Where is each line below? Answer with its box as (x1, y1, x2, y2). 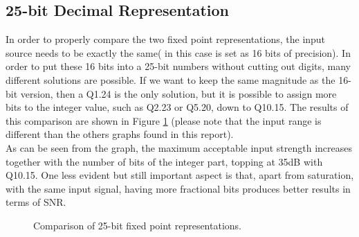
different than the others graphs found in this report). (6, 127, 234, 141)
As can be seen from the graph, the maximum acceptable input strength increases (6, 140, 353, 155)
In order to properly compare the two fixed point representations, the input (6, 32, 326, 46)
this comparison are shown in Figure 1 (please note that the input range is (6, 113, 322, 128)
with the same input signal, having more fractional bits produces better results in (6, 181, 351, 195)
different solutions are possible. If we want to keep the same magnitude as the (6, 72, 335, 87)
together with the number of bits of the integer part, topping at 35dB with (6, 154, 323, 168)
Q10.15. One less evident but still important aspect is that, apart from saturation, (6, 168, 354, 182)
